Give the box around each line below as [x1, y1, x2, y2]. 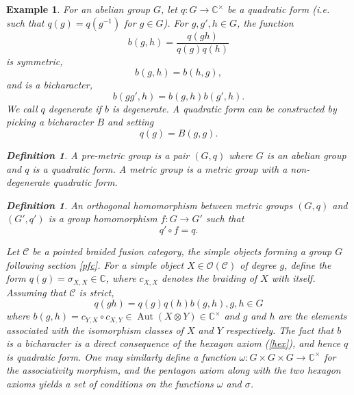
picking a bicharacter [6, 115, 94, 129]
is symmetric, [6, 53, 63, 68]
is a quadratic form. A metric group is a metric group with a [32, 161, 288, 176]
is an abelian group [266, 148, 346, 163]
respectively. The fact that [225, 322, 334, 337]
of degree [240, 257, 277, 272]
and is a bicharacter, [6, 77, 92, 92]
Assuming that [6, 285, 66, 299]
